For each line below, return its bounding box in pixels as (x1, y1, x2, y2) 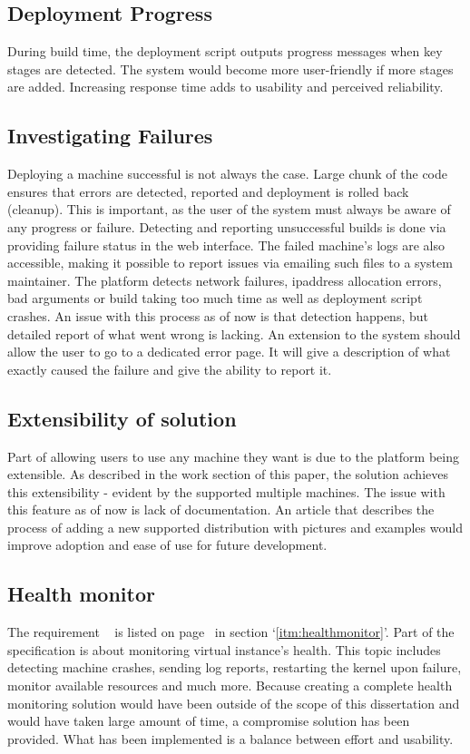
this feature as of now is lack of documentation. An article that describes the (7, 500, 435, 519)
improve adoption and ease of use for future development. (7, 535, 328, 554)
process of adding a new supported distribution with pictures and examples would (7, 517, 463, 536)
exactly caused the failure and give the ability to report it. (7, 359, 332, 378)
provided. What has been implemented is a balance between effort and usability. (7, 729, 454, 748)
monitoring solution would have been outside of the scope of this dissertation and (7, 693, 460, 712)
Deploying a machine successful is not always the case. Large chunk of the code (7, 164, 447, 183)
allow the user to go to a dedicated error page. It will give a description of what (7, 342, 451, 361)
